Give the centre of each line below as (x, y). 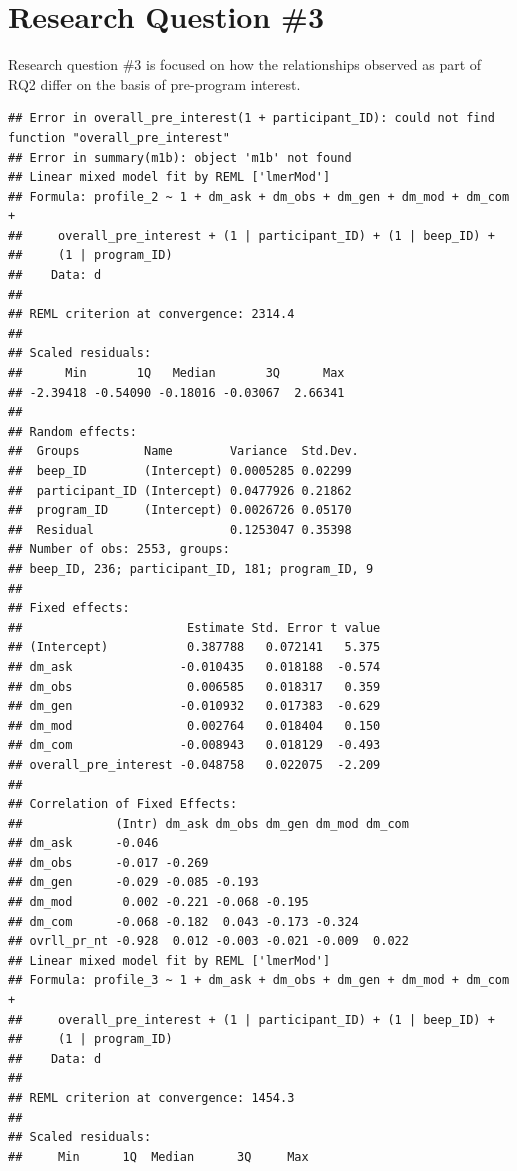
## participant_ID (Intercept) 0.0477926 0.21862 (180, 490)
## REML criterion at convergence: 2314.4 (151, 314)
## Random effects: (72, 431)
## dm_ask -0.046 (83, 843)
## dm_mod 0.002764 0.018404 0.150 (194, 725)
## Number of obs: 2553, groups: (119, 549)
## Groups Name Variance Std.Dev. (183, 451)
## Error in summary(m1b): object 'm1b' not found (180, 157)
